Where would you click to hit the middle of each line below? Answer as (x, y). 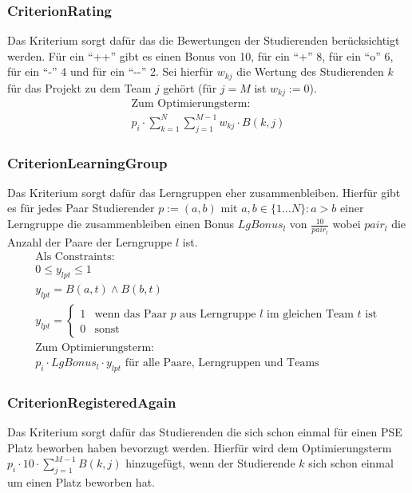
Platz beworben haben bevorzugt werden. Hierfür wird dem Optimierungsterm (200, 447)
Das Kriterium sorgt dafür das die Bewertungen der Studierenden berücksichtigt (204, 40)
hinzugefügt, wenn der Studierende (210, 463)
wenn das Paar (131, 315)
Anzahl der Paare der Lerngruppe (90, 241)
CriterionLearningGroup (87, 162)
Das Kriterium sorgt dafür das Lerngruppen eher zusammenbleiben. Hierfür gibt (204, 192)
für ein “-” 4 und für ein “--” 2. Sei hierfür (111, 71)
